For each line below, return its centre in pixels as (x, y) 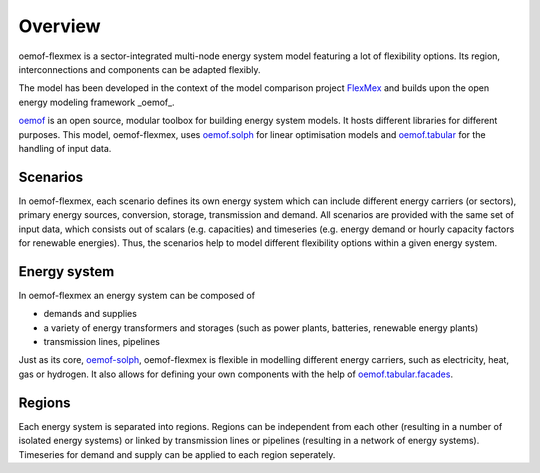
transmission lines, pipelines (101, 342)
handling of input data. (65, 148)
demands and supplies (90, 314)
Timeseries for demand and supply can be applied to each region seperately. (177, 454)
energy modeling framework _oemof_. (96, 102)
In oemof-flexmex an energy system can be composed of (136, 295)
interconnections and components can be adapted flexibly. (139, 69)
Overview (59, 26)
